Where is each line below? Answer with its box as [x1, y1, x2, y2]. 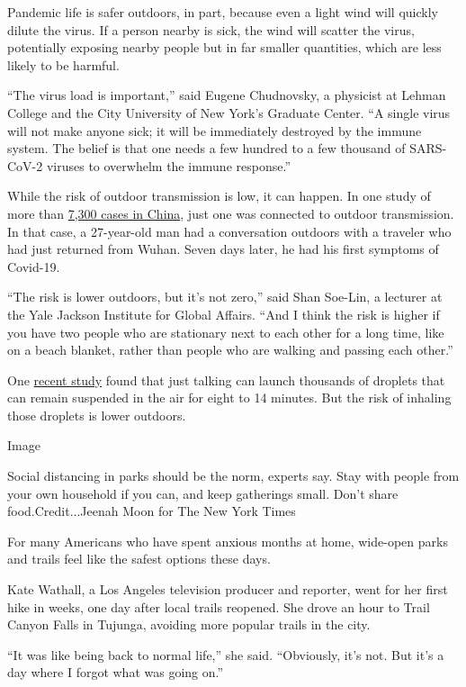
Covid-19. [7, 257, 60, 276]
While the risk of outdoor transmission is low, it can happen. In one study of [7, 186, 431, 205]
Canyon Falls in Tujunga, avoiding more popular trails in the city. [7, 615, 371, 634]
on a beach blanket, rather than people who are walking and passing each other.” [7, 340, 453, 359]
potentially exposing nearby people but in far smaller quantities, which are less [7, 38, 442, 57]
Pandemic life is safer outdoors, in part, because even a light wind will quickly [7, 3, 438, 21]
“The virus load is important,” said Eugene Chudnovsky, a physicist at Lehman [7, 86, 446, 104]
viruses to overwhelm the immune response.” [46, 156, 291, 175]
